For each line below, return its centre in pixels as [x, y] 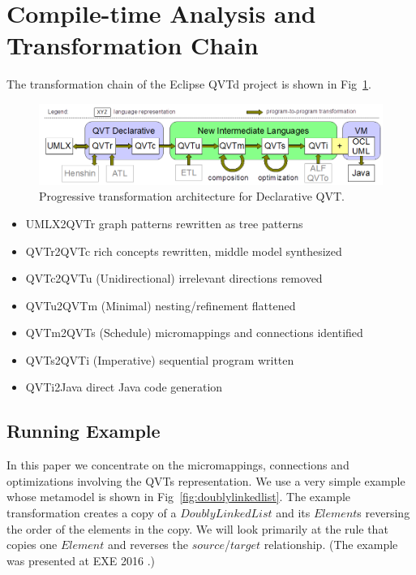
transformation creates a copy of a [92, 513]
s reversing [384, 513]
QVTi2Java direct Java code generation [124, 387]
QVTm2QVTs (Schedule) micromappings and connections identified [194, 333]
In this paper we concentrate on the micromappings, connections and [178, 465]
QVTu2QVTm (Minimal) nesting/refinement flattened [161, 305]
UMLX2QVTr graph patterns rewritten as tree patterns [164, 223]
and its [293, 513]
